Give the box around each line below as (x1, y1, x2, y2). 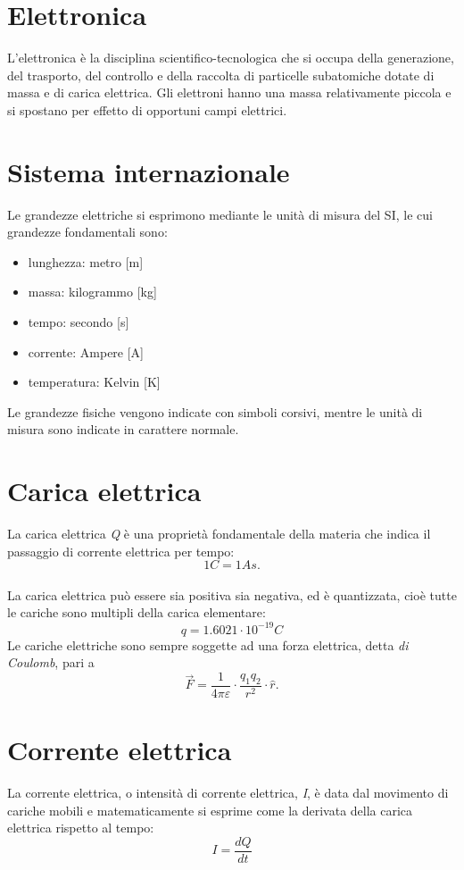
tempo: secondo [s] (28, 313, 129, 330)
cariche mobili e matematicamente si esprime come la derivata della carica (7, 800, 413, 819)
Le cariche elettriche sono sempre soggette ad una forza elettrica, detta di (7, 635, 409, 654)
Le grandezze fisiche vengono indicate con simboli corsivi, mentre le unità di (7, 402, 423, 421)
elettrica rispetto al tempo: (7, 818, 154, 837)
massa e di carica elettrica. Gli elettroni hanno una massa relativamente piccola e (7, 83, 452, 102)
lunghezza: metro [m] (28, 252, 144, 271)
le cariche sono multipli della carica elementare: (7, 603, 266, 622)
